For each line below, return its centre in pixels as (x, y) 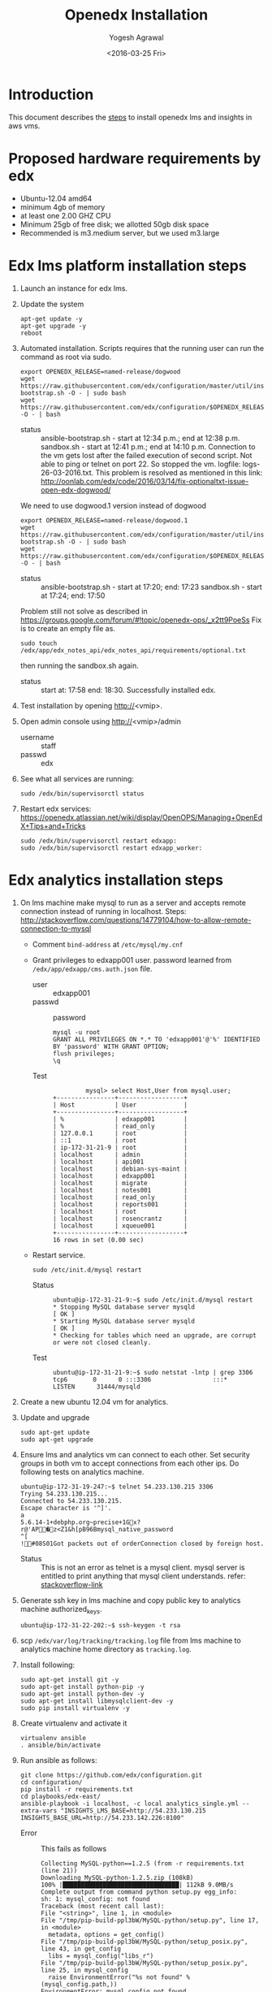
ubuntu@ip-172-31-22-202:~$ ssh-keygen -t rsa (100, 1626)
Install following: (47, 1665)
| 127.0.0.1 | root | (120, 1133)
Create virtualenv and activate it (73, 1723)
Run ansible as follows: (58, 1760)
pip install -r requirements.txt (77, 1790)
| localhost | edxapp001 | (120, 1176)
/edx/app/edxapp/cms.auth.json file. (92, 968)
